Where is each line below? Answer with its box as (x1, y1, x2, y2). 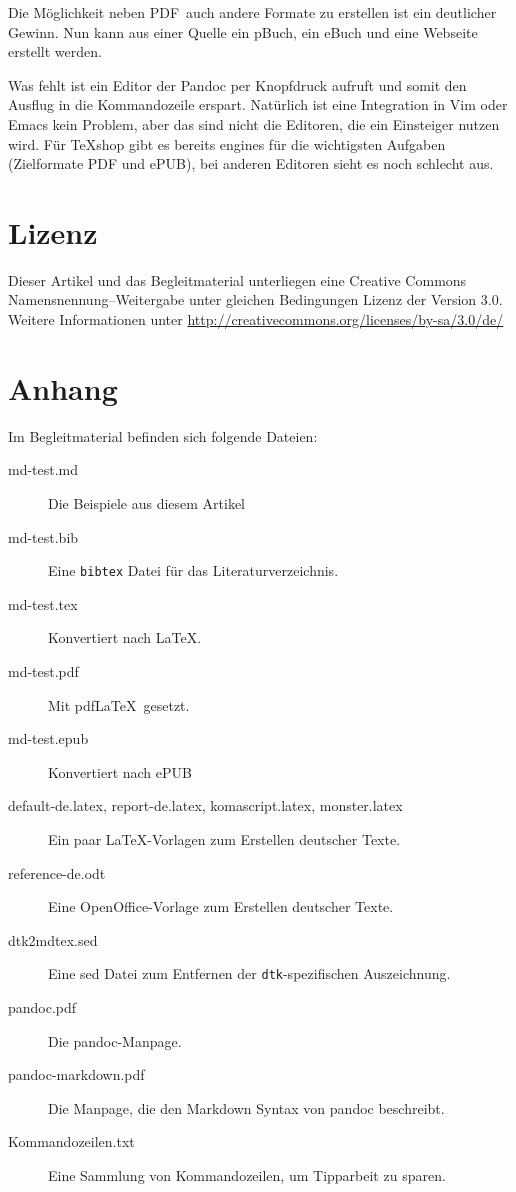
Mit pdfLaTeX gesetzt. (48, 694, 190, 715)
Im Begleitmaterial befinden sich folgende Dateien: (8, 425, 318, 446)
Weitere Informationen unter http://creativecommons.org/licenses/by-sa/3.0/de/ (8, 309, 504, 330)
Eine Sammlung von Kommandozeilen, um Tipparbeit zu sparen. (48, 1164, 446, 1185)
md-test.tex (8, 593, 78, 614)
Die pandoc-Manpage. (48, 1030, 182, 1051)
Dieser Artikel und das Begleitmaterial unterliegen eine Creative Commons (8, 269, 467, 290)
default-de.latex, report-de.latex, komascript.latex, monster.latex (8, 795, 403, 816)
